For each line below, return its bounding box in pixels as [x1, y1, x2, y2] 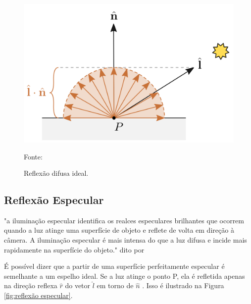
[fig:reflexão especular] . [4, 290, 73, 301]
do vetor [65, 280, 91, 291]
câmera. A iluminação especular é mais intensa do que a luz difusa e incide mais [4, 235, 247, 245]
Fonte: [24, 151, 43, 161]
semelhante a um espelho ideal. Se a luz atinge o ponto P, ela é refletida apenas [4, 270, 245, 281]
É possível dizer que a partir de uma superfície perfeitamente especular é [4, 261, 225, 271]
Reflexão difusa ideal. [24, 168, 89, 178]
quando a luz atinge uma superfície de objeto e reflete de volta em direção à [4, 225, 234, 235]
